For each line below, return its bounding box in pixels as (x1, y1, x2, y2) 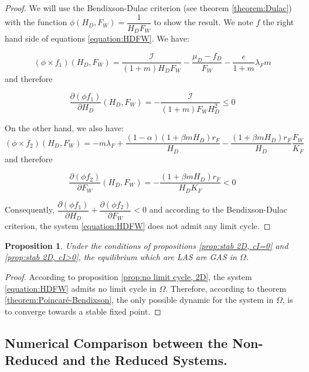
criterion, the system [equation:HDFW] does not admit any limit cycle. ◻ (5, 220, 271, 232)
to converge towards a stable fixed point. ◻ (5, 305, 161, 317)
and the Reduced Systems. (63, 351, 227, 369)
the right (262, 16, 294, 28)
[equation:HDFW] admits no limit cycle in (5, 282, 157, 294)
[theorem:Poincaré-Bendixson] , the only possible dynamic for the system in (5, 293, 274, 306)
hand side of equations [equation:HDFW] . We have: (5, 32, 189, 45)
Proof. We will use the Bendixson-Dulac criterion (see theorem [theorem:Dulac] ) (5, 2, 292, 13)
